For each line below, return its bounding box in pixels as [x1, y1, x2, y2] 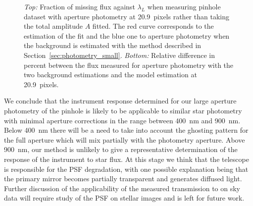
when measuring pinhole [147, 1, 221, 11]
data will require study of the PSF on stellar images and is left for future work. [4, 193, 245, 203]
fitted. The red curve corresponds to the [92, 21, 214, 31]
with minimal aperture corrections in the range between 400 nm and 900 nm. [4, 115, 241, 125]
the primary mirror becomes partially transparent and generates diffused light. [4, 173, 242, 184]
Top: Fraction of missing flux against [24, 1, 135, 11]
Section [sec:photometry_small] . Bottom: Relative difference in [24, 50, 215, 60]
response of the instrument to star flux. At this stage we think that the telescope [4, 154, 249, 164]
